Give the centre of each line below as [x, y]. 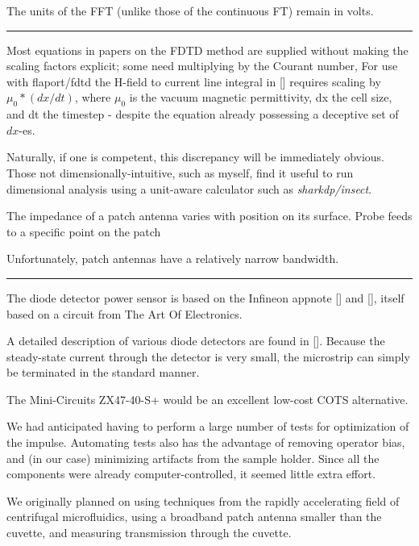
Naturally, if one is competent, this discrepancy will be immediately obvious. [196, 157]
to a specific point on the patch [84, 231]
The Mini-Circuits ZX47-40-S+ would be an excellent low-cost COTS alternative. [207, 399]
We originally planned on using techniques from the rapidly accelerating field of [203, 500]
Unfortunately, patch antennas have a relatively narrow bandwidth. [173, 258]
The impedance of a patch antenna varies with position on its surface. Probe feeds [209, 216]
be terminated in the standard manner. [103, 372]
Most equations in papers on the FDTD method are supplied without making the [207, 50]
